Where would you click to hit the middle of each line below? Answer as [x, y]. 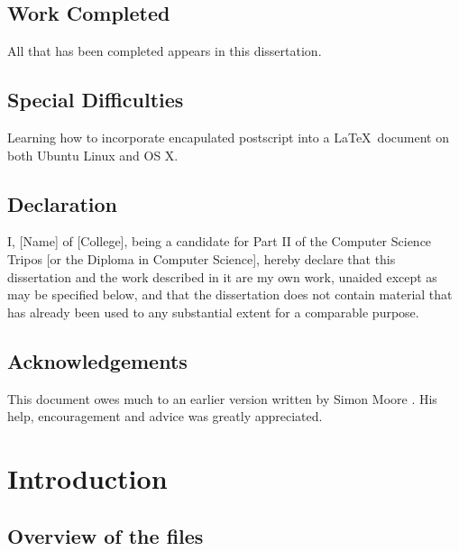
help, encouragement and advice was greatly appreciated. [165, 416]
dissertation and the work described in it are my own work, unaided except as [222, 276]
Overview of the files [106, 535]
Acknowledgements [97, 360]
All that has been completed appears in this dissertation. [165, 51]
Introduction [87, 478]
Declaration [63, 203]
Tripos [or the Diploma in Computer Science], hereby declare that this [202, 258]
